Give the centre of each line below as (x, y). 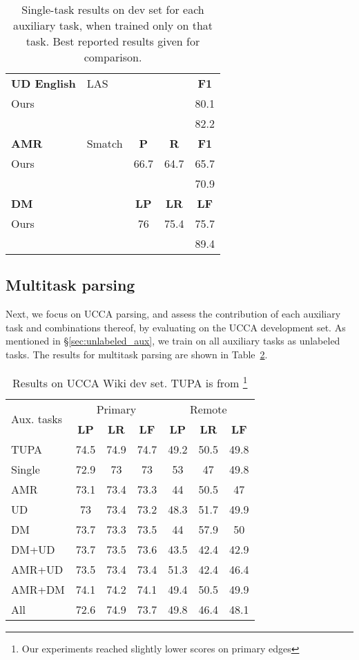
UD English (43, 83)
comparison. (113, 57)
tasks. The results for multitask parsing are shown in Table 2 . (137, 354)
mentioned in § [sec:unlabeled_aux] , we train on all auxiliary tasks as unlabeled (173, 341)
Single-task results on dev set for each (113, 9)
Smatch (105, 143)
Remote (208, 409)
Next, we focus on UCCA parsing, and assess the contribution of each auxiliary (173, 314)
